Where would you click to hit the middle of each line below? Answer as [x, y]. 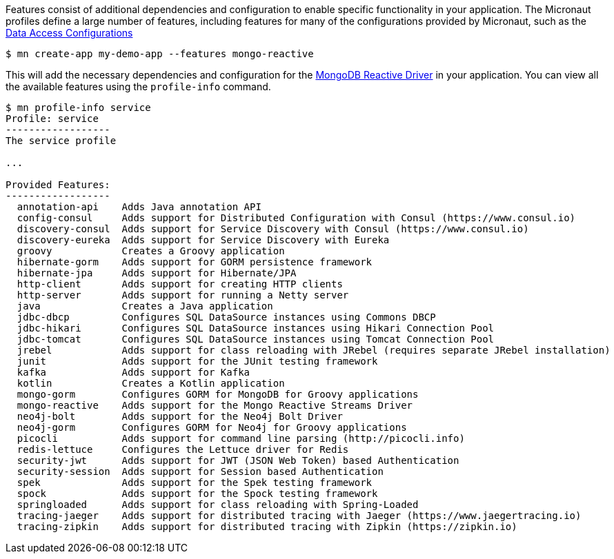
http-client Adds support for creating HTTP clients [180, 284]
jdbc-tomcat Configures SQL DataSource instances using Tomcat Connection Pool [256, 339]
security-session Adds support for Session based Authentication [200, 471]
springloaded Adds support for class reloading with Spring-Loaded [218, 505]
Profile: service [52, 119]
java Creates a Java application [145, 306]
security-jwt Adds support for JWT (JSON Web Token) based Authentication [238, 460]
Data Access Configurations [69, 33]
